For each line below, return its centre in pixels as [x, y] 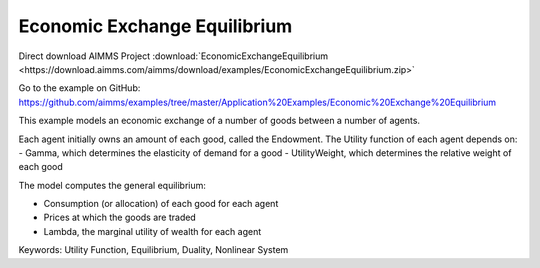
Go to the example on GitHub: [79, 88]
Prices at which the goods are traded [120, 217]
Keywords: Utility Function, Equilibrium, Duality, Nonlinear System [153, 250]
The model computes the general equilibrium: [112, 185]
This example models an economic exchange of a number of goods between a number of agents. [219, 121]
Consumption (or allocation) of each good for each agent [161, 204]
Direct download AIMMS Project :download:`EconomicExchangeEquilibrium [173, 56]
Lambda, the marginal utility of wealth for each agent [152, 231]
